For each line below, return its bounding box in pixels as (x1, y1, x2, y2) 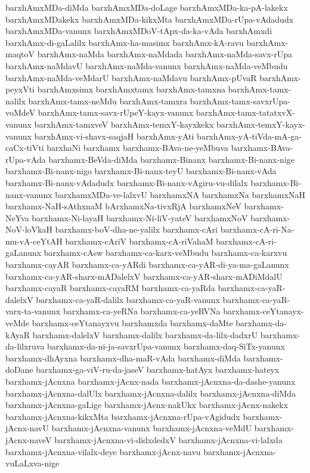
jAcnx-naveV (5, 433, 52, 446)
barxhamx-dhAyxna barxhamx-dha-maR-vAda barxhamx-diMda (5, 351, 241, 364)
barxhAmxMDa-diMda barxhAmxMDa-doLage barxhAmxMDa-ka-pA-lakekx (5, 1, 288, 13)
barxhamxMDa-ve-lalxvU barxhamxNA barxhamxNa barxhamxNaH (55, 188, 305, 200)
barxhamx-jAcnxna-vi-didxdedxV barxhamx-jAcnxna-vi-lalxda (54, 433, 283, 446)
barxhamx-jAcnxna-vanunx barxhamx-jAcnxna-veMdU (51, 422, 252, 434)
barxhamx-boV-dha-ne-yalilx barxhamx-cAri (55, 223, 218, 236)
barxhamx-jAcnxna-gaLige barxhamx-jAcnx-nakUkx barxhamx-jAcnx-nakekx (5, 398, 289, 411)
